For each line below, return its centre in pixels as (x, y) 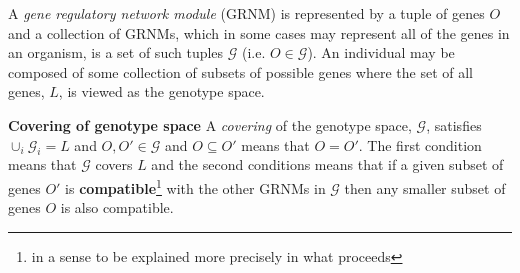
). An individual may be (381, 52)
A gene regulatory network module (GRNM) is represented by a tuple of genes (246, 13)
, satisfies (454, 124)
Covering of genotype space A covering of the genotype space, (210, 124)
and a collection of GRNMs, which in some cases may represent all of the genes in (259, 32)
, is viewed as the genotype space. (161, 91)
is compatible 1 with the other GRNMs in (195, 186)
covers (114, 164)
